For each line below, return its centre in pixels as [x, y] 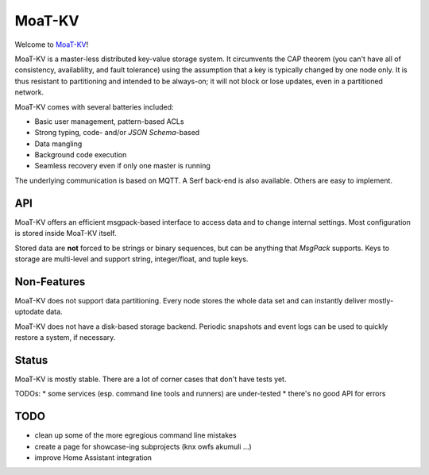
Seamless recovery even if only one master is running [122, 166]
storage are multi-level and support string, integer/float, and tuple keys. [131, 259]
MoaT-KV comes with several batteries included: [94, 106]
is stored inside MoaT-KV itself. [66, 234]
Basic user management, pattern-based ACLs [109, 121]
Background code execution [81, 155]
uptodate [29, 312]
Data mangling [58, 144]
